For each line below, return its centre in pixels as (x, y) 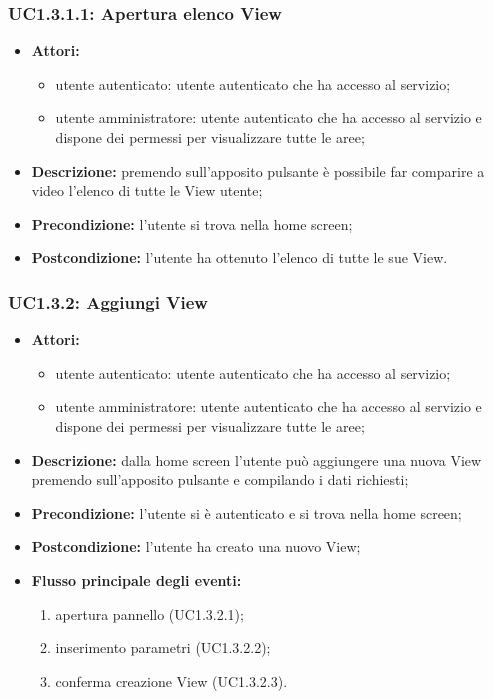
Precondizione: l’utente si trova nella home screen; (192, 223)
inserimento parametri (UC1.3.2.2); (163, 647)
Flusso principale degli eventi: (136, 579)
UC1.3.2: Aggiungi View (108, 301)
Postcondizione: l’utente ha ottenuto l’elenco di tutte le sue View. (239, 257)
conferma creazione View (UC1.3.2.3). (171, 680)
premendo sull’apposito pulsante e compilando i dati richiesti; (220, 479)
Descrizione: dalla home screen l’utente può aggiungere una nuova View (256, 459)
